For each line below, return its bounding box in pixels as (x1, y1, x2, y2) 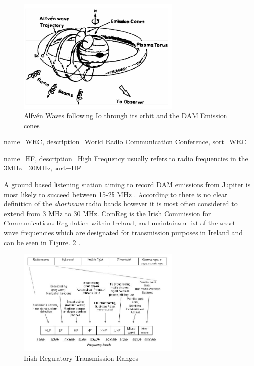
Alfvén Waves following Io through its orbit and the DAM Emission (24, 110, 227, 120)
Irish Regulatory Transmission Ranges (24, 353, 139, 363)
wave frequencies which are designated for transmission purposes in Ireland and (4, 227, 243, 237)
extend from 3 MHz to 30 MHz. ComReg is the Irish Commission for (4, 208, 211, 218)
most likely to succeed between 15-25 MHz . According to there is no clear (4, 189, 227, 199)
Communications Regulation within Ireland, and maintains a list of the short (4, 218, 236, 228)
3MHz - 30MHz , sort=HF (4, 163, 81, 173)
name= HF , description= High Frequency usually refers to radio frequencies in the (4, 153, 248, 163)
